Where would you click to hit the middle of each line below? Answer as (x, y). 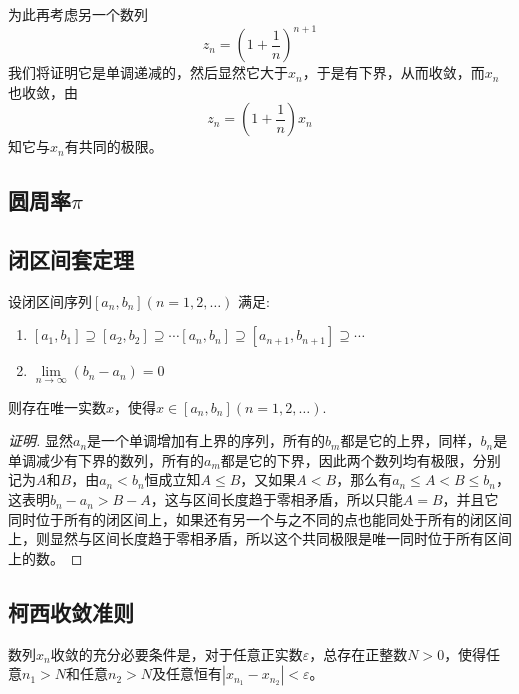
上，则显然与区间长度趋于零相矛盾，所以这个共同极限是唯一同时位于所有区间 (260, 538)
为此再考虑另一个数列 (78, 14)
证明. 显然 (40, 440)
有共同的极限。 (113, 146)
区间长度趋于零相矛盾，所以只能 (297, 499)
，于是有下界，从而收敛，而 (393, 72)
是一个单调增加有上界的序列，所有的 (206, 440)
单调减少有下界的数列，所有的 (106, 459)
